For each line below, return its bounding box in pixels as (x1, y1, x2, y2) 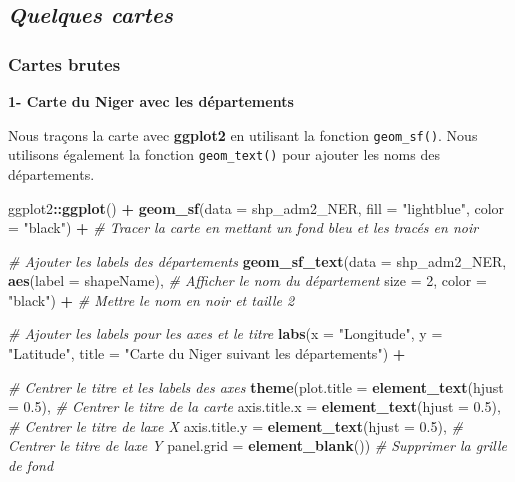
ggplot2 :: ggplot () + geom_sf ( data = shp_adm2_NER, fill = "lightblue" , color (8, 197, 505, 218)
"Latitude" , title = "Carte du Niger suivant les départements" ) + (8, 343, 406, 364)
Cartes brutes (8, 51, 121, 76)
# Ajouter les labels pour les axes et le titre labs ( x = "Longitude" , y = (8, 323, 443, 344)
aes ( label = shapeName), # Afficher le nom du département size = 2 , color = (8, 270, 487, 291)
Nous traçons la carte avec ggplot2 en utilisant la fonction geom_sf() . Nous (8, 124, 478, 145)
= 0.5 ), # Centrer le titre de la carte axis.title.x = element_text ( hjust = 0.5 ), (8, 396, 501, 417)
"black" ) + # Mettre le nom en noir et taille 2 (8, 289, 295, 310)
